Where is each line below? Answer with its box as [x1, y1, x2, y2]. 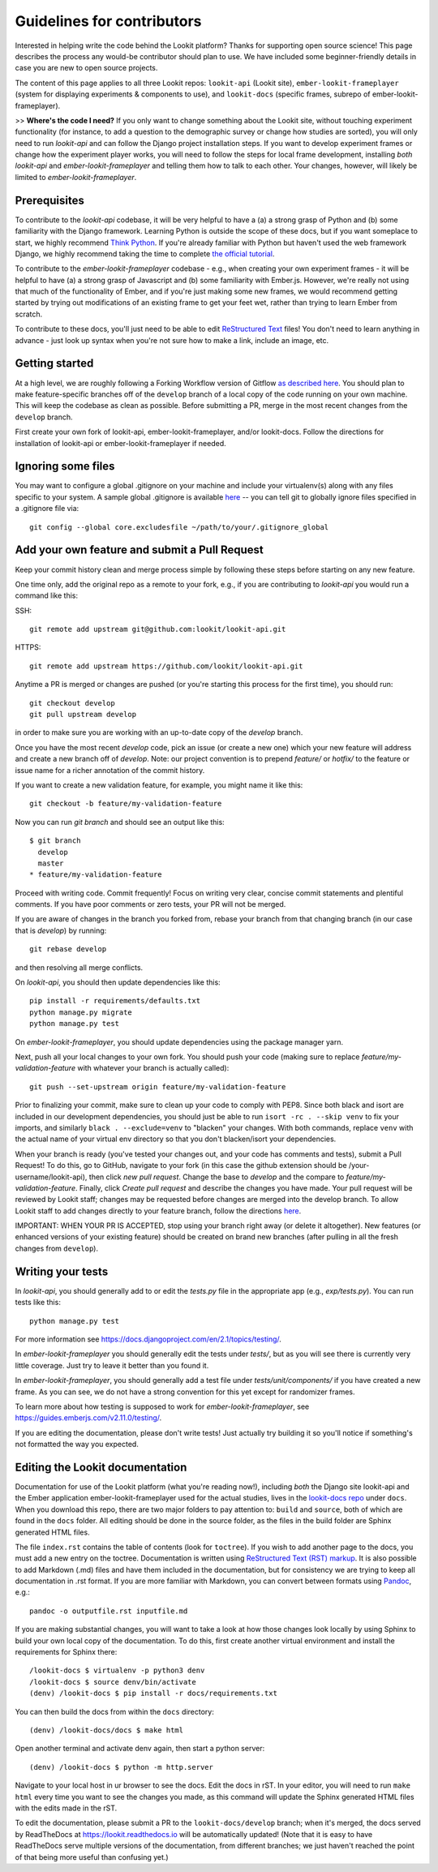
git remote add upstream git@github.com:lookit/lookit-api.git [29, 625, 286, 634]
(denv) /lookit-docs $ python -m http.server [29, 1763, 214, 1771]
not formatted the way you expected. [15, 1440, 140, 1449]
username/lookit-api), [15, 1172, 88, 1182]
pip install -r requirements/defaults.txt [29, 996, 201, 1006]
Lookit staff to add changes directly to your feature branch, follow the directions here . [15, 1205, 302, 1216]
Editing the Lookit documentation [15, 1460, 187, 1474]
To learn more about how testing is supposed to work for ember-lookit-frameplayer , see [15, 1402, 310, 1411]
